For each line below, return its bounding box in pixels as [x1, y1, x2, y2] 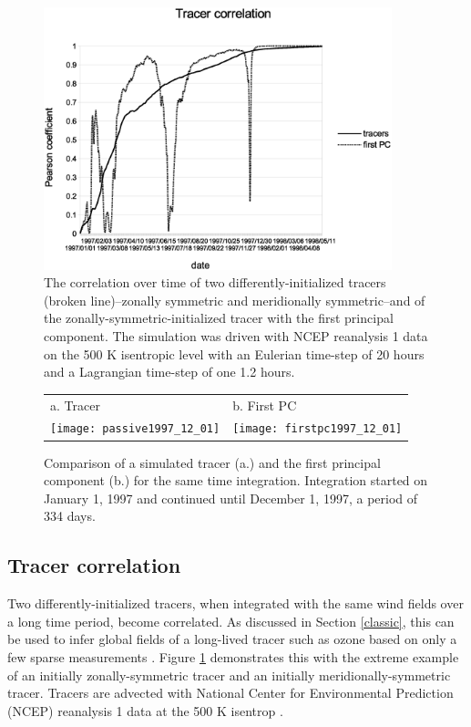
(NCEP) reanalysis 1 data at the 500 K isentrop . [7, 701, 283, 720]
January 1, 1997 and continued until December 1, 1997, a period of [44, 488, 418, 507]
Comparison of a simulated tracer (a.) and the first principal [44, 452, 381, 472]
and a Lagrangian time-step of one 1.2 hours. [44, 362, 295, 381]
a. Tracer [50, 395, 100, 414]
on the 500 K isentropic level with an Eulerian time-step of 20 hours [44, 344, 425, 363]
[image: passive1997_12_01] [50, 422, 220, 436]
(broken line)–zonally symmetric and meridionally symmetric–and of [44, 290, 425, 309]
